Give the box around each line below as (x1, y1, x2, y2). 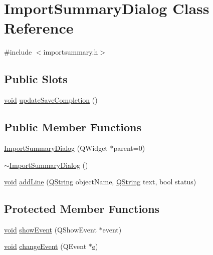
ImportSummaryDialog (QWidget (4, 142, 108, 153)
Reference (4, 18, 74, 38)
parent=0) (113, 142, 145, 153)
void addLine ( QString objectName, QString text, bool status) (4, 176, 196, 187)
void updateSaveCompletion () (4, 95, 98, 105)
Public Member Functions (4, 119, 141, 135)
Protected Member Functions (4, 201, 160, 216)
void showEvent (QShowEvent (4, 224, 97, 234)
